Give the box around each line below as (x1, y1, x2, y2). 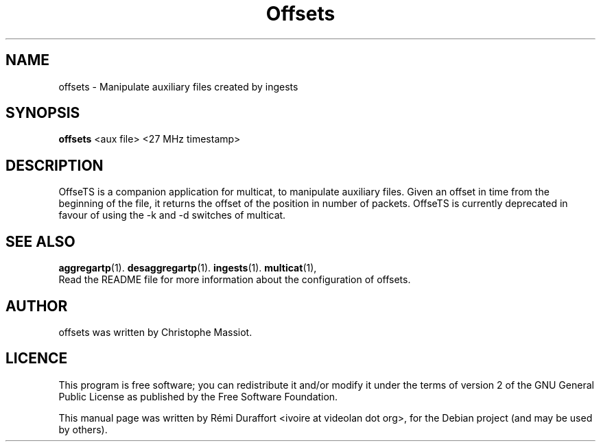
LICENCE (5, 350, 68, 367)
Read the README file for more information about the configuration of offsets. (58, 274, 411, 286)
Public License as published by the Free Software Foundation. (58, 390, 338, 402)
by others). (58, 423, 108, 435)
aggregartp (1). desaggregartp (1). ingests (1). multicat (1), (58, 262, 317, 274)
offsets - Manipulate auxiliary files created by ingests (58, 80, 298, 93)
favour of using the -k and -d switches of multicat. (58, 209, 286, 221)
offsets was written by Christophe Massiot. (58, 326, 252, 338)
